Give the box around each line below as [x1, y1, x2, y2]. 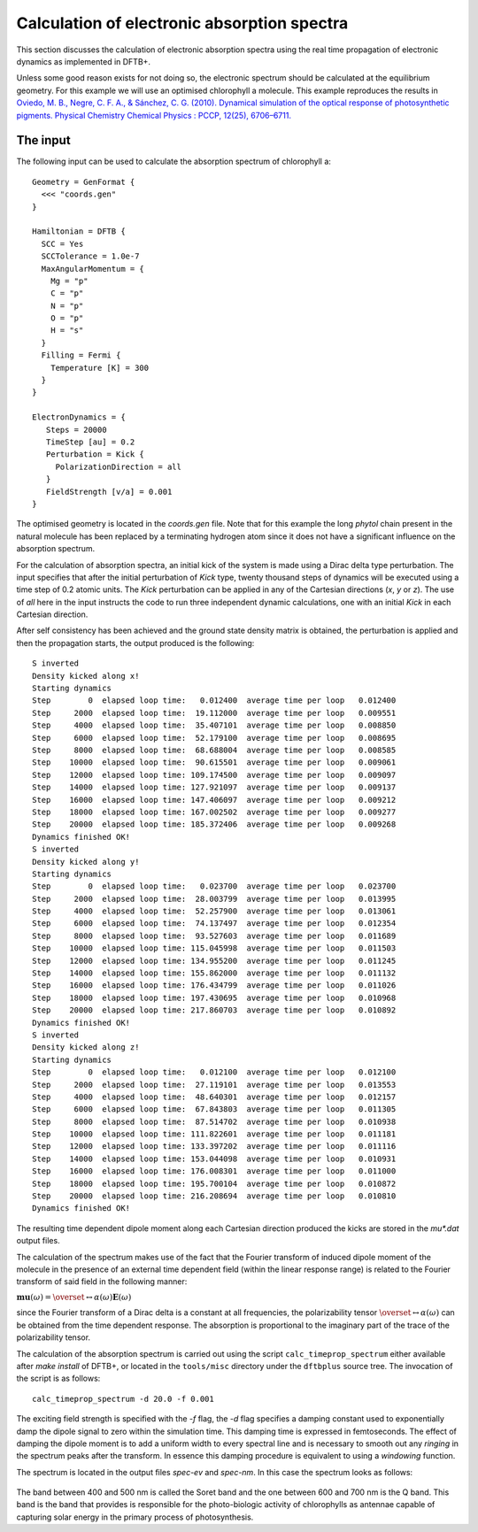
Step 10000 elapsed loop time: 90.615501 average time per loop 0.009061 [32, 758, 397, 767]
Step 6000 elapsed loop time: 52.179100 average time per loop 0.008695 [32, 733, 397, 743]
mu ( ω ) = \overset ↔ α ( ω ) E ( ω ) [16, 1292, 132, 1302]
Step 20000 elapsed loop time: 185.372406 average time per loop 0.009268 [32, 820, 397, 829]
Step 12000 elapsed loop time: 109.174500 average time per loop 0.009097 [32, 770, 397, 780]
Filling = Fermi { [41, 350, 121, 360]
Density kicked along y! [32, 857, 140, 866]
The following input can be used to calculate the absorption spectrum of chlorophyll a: [16, 156, 332, 167]
